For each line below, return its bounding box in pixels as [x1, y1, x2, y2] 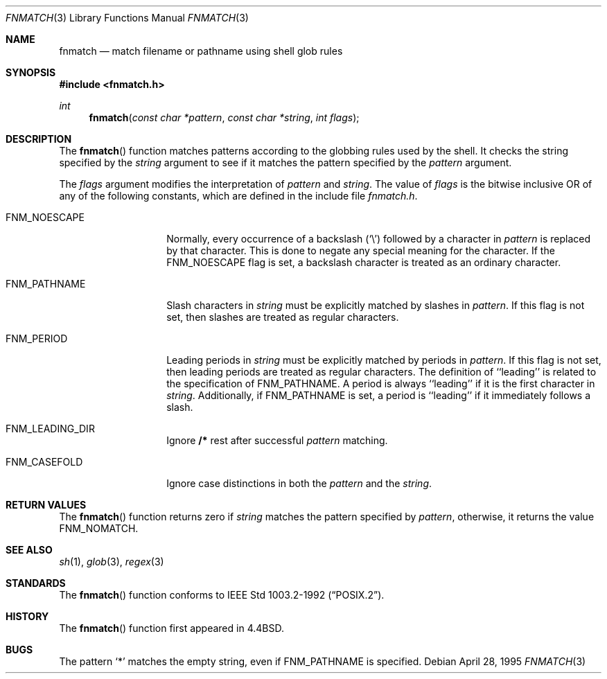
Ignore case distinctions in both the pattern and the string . [166, 477, 432, 489]
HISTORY [6, 610, 49, 622]
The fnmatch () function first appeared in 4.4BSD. [59, 622, 284, 634]
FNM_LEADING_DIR [6, 423, 95, 434]
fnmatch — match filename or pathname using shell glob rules [59, 45, 343, 57]
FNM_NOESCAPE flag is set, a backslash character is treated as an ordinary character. [166, 256, 561, 268]
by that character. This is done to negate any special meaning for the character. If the [166, 245, 555, 256]
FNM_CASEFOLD [6, 456, 83, 468]
